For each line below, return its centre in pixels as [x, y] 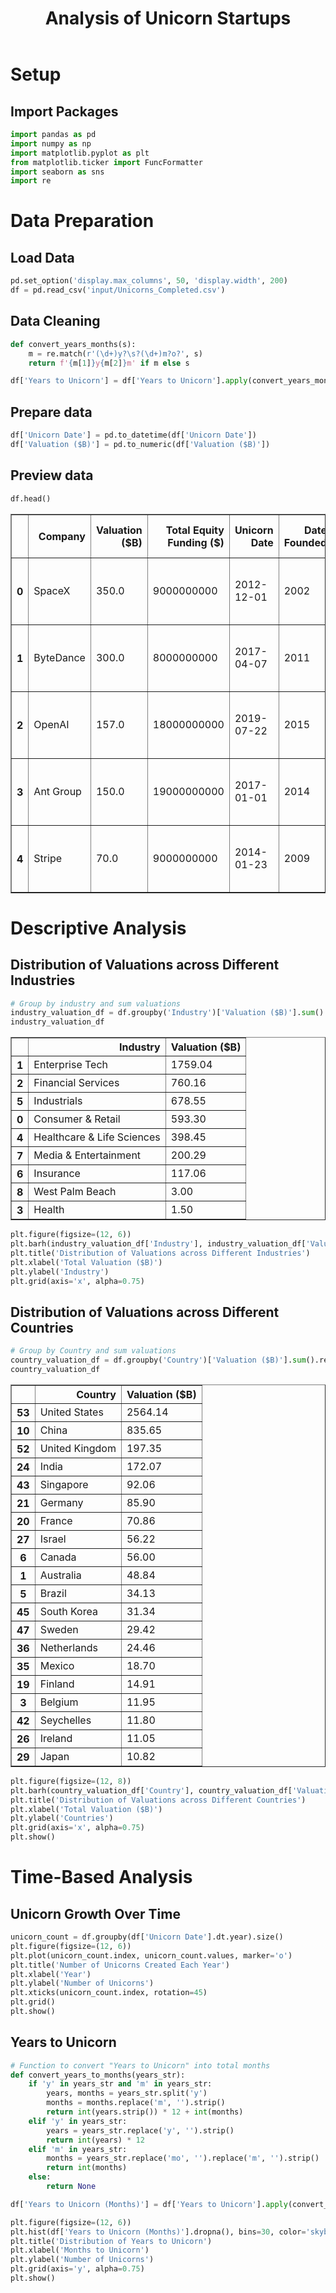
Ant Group [57, 791]
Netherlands [68, 1647]
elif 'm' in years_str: [78, 2149]
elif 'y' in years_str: [78, 2121]
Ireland [56, 1738]
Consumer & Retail [77, 1119]
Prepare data [51, 412]
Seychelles [65, 1720]
